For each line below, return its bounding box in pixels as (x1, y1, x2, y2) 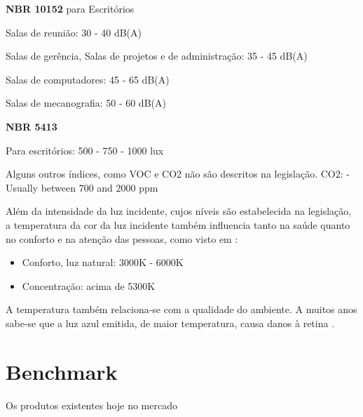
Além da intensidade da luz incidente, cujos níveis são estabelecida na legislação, (6, 204, 352, 218)
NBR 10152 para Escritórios (6, 1, 135, 15)
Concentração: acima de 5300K (22, 278, 156, 293)
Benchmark (6, 357, 118, 385)
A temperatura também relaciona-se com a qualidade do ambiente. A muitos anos (6, 302, 357, 317)
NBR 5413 (6, 119, 57, 133)
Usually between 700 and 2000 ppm (6, 180, 158, 194)
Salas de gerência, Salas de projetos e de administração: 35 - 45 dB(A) (6, 48, 308, 63)
